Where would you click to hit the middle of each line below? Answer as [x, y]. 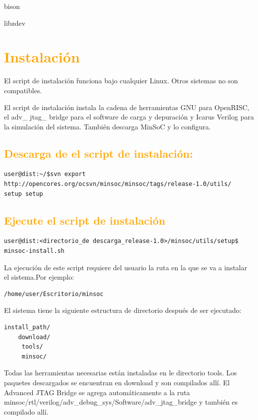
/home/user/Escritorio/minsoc [54, 294]
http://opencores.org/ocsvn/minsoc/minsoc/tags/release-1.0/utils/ [118, 184]
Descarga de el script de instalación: [98, 153]
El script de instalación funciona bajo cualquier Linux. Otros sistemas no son [121, 81]
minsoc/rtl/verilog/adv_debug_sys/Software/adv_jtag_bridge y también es [121, 402]
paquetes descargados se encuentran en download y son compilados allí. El [117, 382]
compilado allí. [26, 411]
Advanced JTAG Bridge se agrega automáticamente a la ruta [97, 392]
